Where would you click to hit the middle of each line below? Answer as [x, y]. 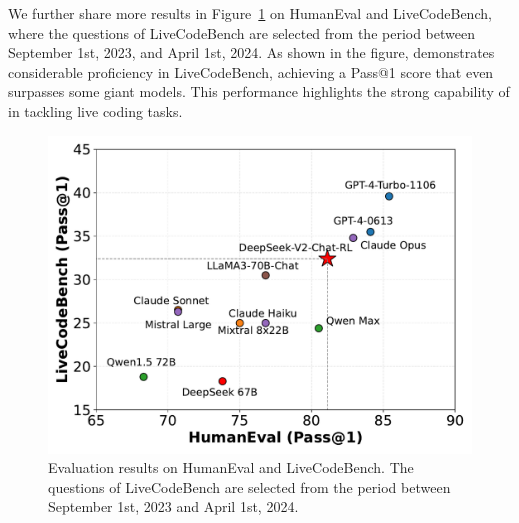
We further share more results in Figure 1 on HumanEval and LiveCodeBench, [250, 13]
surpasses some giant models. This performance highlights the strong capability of [259, 91]
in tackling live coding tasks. [95, 110]
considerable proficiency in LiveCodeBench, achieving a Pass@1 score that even [251, 71]
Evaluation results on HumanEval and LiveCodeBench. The [231, 467]
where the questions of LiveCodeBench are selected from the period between [241, 32]
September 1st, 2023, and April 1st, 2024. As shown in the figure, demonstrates [251, 52]
